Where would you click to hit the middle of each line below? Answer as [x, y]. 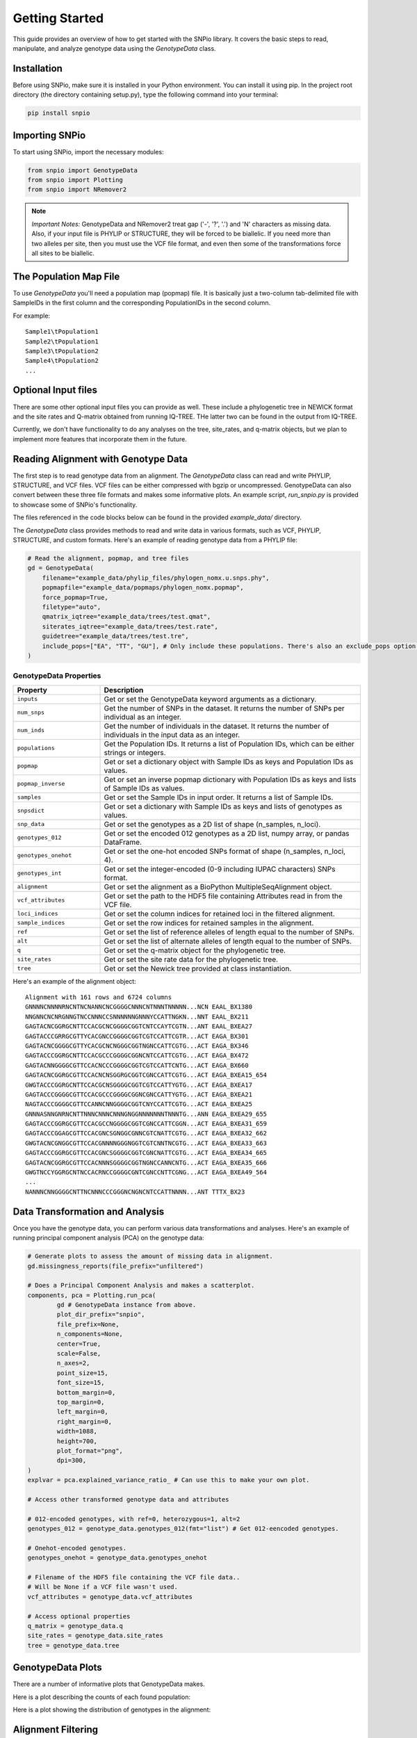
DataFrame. [123, 842]
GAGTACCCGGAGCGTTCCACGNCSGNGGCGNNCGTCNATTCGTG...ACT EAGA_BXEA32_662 [146, 1134]
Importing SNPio [49, 135]
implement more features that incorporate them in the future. [100, 439]
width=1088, [77, 1431]
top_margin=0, [81, 1402]
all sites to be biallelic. [63, 253]
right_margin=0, [84, 1421]
